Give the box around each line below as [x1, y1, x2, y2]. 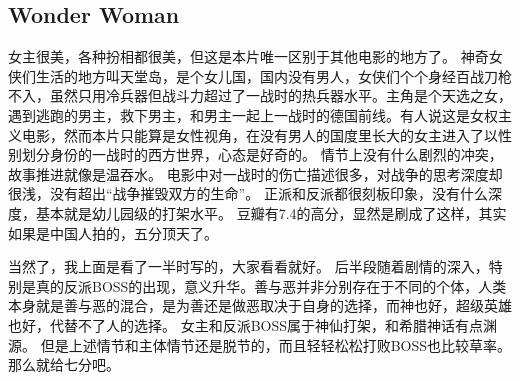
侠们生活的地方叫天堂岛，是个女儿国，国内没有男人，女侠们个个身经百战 [8, 65, 484, 86]
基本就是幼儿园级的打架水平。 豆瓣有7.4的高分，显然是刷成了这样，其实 [35, 202, 507, 223]
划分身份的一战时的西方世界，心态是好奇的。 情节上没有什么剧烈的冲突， [21, 144, 503, 165]
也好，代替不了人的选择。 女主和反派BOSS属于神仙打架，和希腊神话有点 [8, 314, 484, 335]
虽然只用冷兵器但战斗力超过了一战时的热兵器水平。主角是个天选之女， [49, 85, 512, 106]
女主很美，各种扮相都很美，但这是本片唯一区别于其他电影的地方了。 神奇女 [8, 46, 503, 67]
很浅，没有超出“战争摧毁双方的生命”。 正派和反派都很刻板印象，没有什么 [8, 183, 488, 204]
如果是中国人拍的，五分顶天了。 [8, 222, 218, 243]
